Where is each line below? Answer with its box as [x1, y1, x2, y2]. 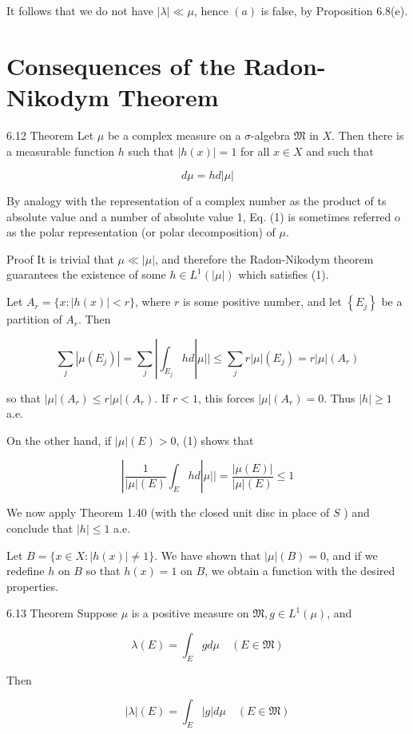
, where [135, 293, 171, 310]
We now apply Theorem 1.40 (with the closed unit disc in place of [6, 504, 330, 521]
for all [240, 142, 270, 159]
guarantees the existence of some [6, 266, 166, 283]
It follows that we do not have [6, 2, 154, 18]
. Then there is [332, 126, 404, 143]
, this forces [197, 389, 255, 406]
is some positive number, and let [183, 293, 342, 310]
